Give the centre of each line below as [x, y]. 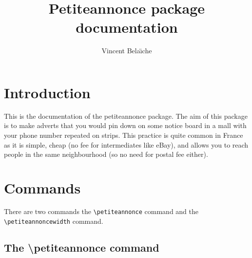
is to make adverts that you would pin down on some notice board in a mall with [125, 125]
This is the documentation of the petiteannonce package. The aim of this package [126, 116]
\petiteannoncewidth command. [54, 221]
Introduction [47, 92]
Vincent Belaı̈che [127, 51]
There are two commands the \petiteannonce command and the [101, 211]
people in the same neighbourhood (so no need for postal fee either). [106, 154]
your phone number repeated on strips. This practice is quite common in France [124, 135]
